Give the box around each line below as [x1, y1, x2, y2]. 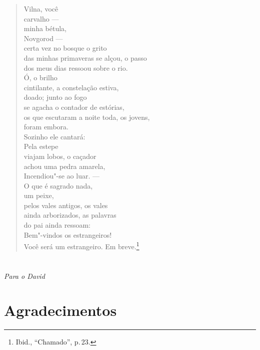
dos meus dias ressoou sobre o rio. [23, 62, 128, 73]
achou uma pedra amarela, [23, 160, 105, 171]
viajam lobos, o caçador [23, 150, 96, 161]
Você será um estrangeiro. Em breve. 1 [23, 240, 139, 251]
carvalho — [23, 13, 59, 24]
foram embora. [23, 121, 68, 132]
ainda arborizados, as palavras [23, 210, 116, 220]
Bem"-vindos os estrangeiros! [23, 229, 112, 240]
